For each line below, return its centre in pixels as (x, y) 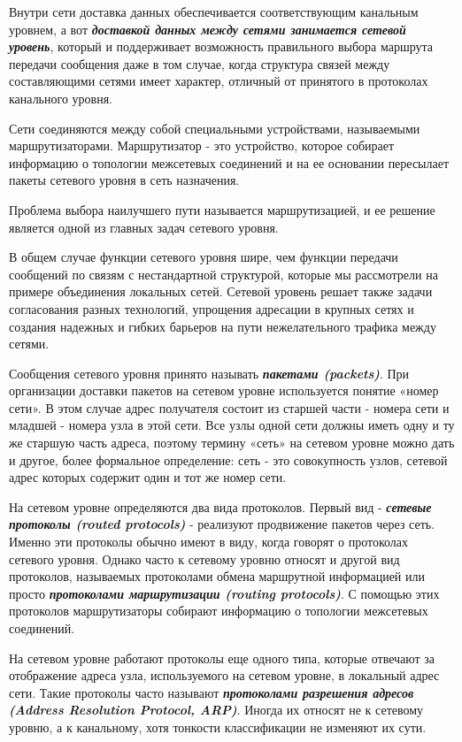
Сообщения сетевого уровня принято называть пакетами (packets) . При (209, 373)
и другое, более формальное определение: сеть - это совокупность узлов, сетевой (228, 459)
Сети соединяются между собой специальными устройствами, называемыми (215, 128)
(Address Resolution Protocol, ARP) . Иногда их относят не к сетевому (216, 710)
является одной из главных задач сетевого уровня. (144, 227)
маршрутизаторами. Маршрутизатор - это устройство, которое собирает (202, 145)
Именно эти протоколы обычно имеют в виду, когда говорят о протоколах (208, 542)
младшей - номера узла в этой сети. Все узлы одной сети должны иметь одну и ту (232, 425)
